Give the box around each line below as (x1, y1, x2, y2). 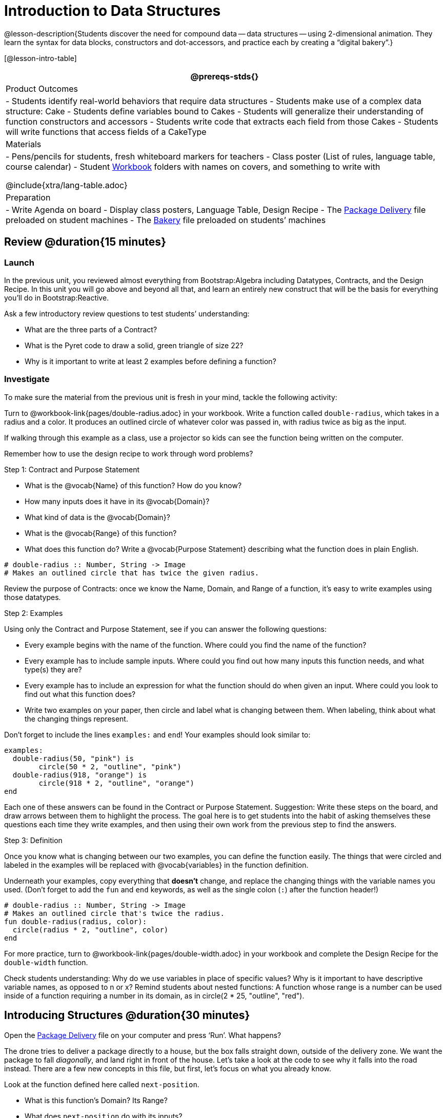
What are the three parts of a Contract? (25, 325, 157, 334)
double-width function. (4, 957, 88, 967)
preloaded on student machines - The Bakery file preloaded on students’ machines (6, 214, 326, 225)
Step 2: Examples (4, 608, 63, 617)
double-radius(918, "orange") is (12, 770, 147, 779)
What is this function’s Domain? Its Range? (25, 1095, 168, 1105)
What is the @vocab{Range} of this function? (25, 528, 177, 537)
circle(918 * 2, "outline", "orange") (38, 778, 194, 787)
